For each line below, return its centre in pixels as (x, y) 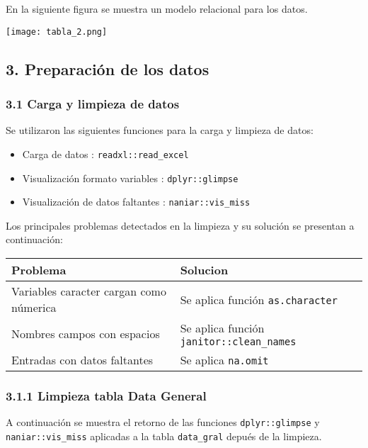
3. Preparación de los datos (108, 68)
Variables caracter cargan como (89, 291)
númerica (34, 307)
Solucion (204, 270)
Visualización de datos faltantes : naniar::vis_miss (136, 202)
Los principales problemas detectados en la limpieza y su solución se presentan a (180, 225)
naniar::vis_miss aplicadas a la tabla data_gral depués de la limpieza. (164, 436)
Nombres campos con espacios (86, 334)
